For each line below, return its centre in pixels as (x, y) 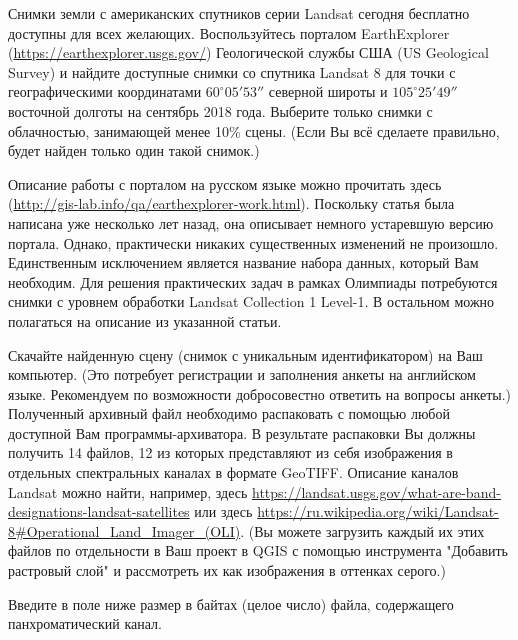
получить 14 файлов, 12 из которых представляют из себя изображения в (230, 452)
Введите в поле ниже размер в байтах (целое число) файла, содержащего (231, 603)
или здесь (223, 511)
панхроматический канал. (85, 623)
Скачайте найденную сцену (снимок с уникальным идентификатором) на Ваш (245, 354)
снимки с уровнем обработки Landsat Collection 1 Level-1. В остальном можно (251, 301)
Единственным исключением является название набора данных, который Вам (243, 262)
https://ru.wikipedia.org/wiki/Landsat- (378, 511)
